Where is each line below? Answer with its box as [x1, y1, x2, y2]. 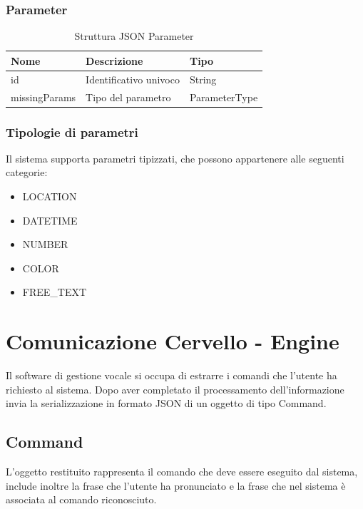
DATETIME [22, 212, 78, 227]
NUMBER [22, 237, 68, 252]
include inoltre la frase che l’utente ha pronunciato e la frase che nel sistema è [6, 478, 346, 493]
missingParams [11, 89, 76, 104]
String [189, 71, 217, 86]
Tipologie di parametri [6, 123, 138, 140]
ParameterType [189, 89, 258, 104]
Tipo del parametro [86, 89, 171, 104]
